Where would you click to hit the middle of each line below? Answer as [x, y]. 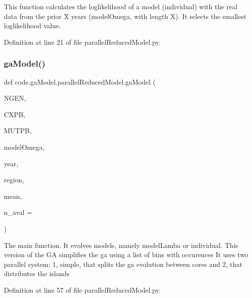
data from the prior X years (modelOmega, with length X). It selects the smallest [125, 16]
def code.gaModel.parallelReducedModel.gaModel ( [80, 81]
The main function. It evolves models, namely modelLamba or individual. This [121, 245]
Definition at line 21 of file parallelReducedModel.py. [82, 42]
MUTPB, [18, 131]
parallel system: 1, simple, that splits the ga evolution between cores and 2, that [123, 264]
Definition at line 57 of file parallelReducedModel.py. [82, 289]
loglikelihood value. [33, 26]
